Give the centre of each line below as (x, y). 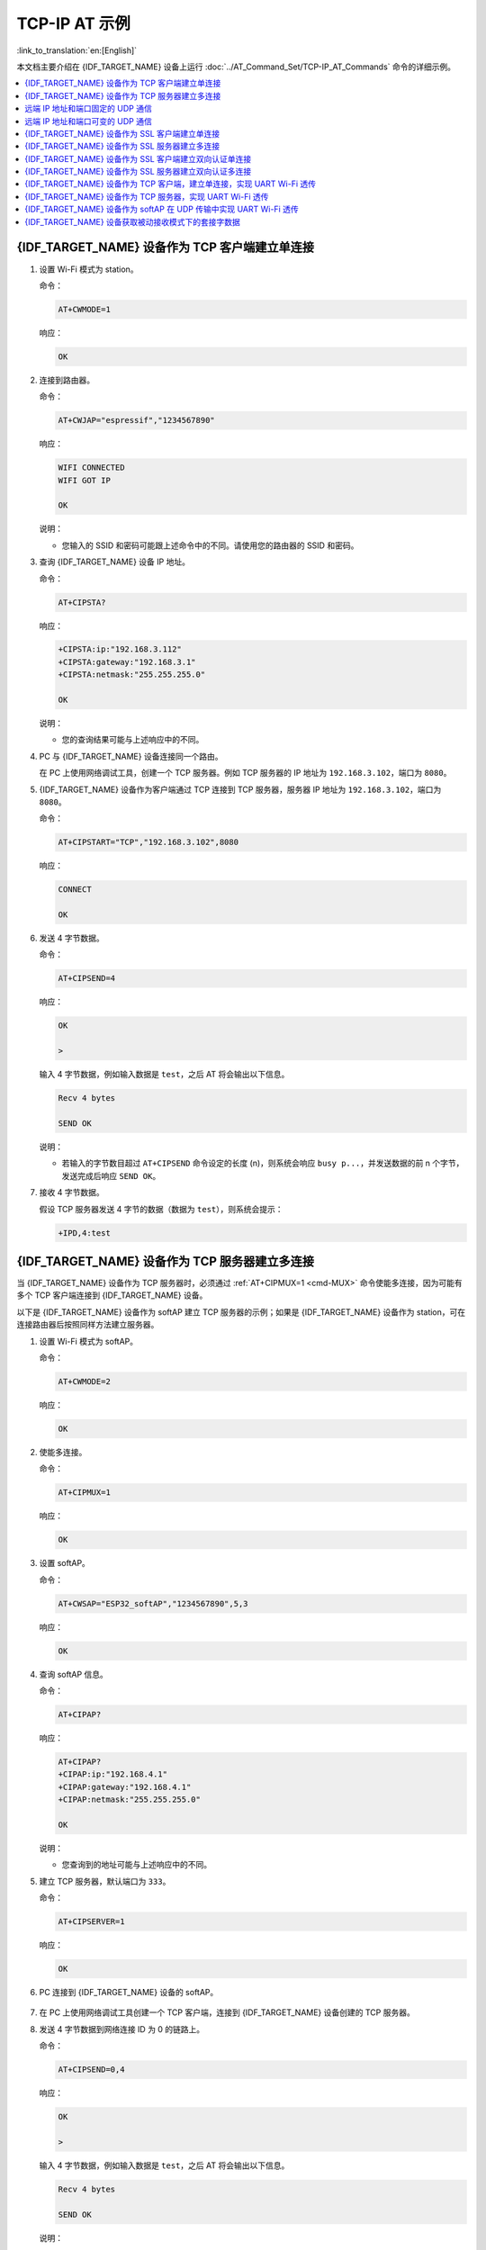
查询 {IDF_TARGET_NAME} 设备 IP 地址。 (115, 562)
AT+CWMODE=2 (85, 1381)
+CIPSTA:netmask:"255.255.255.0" (132, 675)
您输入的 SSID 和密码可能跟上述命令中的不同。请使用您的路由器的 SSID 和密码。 (210, 545)
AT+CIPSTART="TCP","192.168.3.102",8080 (148, 842)
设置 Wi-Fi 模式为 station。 (89, 269)
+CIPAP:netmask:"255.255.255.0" (130, 1800)
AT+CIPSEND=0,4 (91, 2070)
